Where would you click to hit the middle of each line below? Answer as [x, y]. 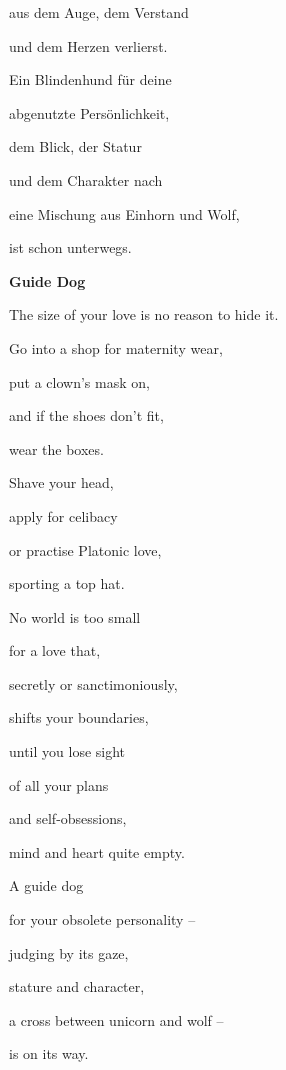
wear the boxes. [56, 448]
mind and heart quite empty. [97, 851]
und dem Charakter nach [86, 179]
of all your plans [59, 784]
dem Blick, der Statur [75, 146]
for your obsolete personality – [102, 919]
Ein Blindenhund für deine [90, 79]
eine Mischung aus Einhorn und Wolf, [124, 213]
